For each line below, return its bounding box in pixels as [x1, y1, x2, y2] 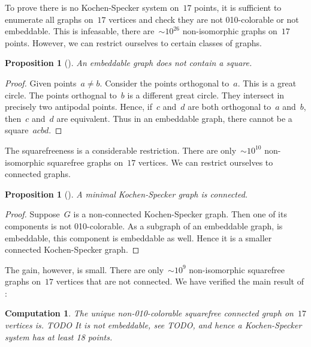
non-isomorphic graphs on [182, 25, 277, 37]
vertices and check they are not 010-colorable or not [108, 13, 299, 25]
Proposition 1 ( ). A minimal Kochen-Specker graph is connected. [5, 187, 248, 200]
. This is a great [237, 76, 297, 89]
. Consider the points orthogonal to [99, 76, 230, 89]
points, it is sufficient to [194, 1, 282, 13]
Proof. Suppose [5, 208, 60, 220]
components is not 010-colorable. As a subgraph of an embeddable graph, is [5, 219, 283, 232]
